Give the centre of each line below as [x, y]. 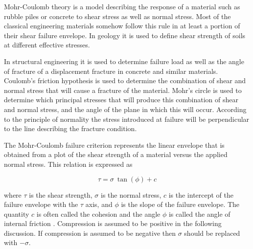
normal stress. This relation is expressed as [68, 164]
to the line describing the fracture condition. [70, 128]
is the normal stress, [131, 194]
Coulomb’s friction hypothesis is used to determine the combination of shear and [125, 80]
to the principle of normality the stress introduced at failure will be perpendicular [127, 119]
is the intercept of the [201, 194]
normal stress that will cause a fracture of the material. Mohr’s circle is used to [123, 90]
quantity [17, 214]
